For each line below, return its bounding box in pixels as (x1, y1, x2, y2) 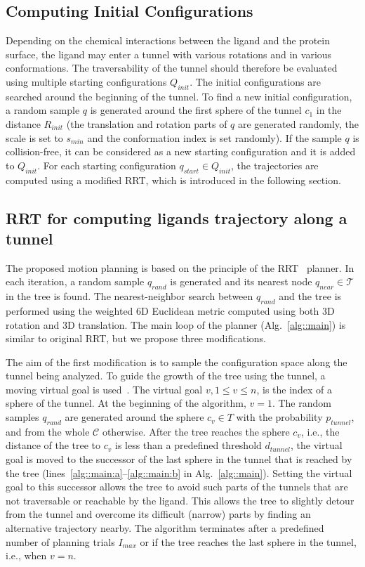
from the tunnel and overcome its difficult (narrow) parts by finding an (6, 507, 311, 521)
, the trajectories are (230, 157, 319, 172)
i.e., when (6, 548, 47, 563)
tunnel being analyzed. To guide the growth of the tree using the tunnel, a (6, 368, 326, 383)
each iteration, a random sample (6, 274, 145, 289)
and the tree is (279, 289, 342, 304)
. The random (272, 396, 331, 410)
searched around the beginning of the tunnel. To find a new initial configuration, (6, 89, 352, 103)
